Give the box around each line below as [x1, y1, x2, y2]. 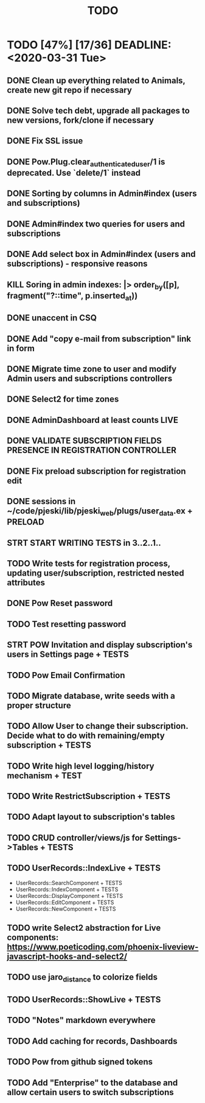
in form [7, 343, 35, 353]
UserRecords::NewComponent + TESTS [15, 905, 116, 913]
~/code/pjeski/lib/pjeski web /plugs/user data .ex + [7, 506, 193, 518]
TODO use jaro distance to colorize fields [7, 972, 158, 984]
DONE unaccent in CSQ [7, 313, 97, 324]
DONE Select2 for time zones [7, 394, 119, 405]
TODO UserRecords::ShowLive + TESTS [7, 994, 161, 1005]
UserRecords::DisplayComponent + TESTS [15, 892, 123, 899]
